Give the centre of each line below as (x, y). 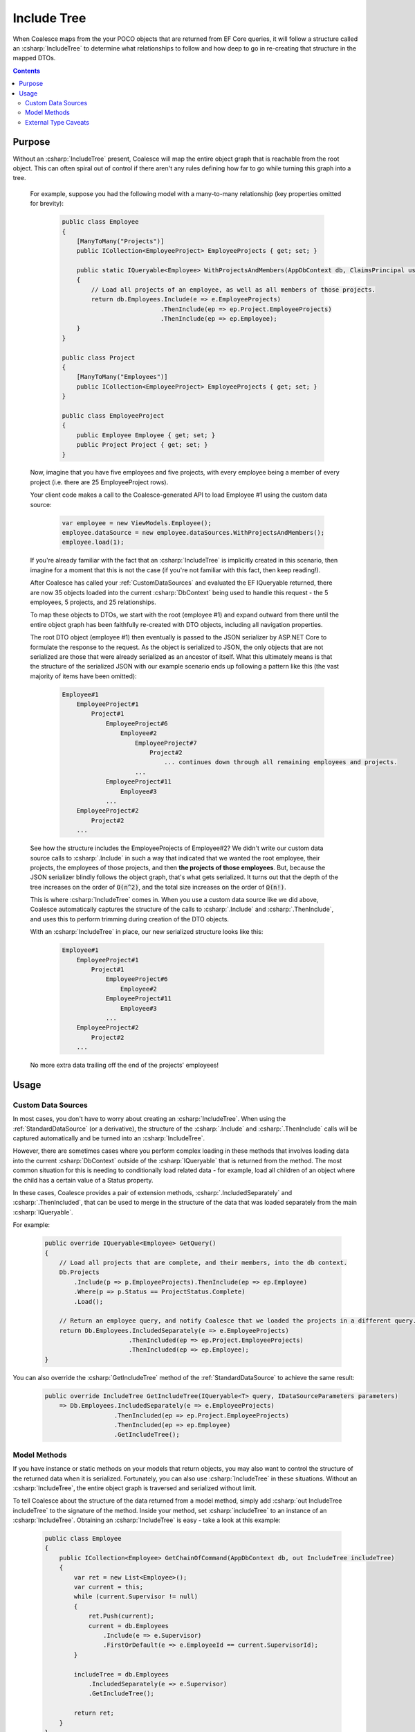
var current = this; (109, 1587)
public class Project (99, 357)
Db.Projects (80, 1272)
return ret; (94, 1713)
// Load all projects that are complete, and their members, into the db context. (203, 1262)
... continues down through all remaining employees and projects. (280, 762)
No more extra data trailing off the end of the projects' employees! (124, 1065)
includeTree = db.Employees (121, 1674)
